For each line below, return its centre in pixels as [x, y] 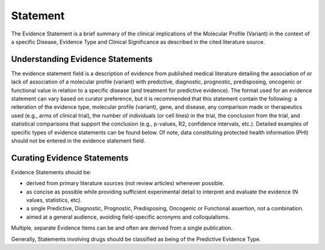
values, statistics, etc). [54, 200]
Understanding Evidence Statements [82, 59]
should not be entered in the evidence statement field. [78, 141]
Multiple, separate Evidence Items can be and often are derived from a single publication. [122, 228]
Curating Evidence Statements [70, 158]
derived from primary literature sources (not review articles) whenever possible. [125, 183]
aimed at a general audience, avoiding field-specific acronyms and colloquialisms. [128, 217]
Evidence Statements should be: [51, 172]
